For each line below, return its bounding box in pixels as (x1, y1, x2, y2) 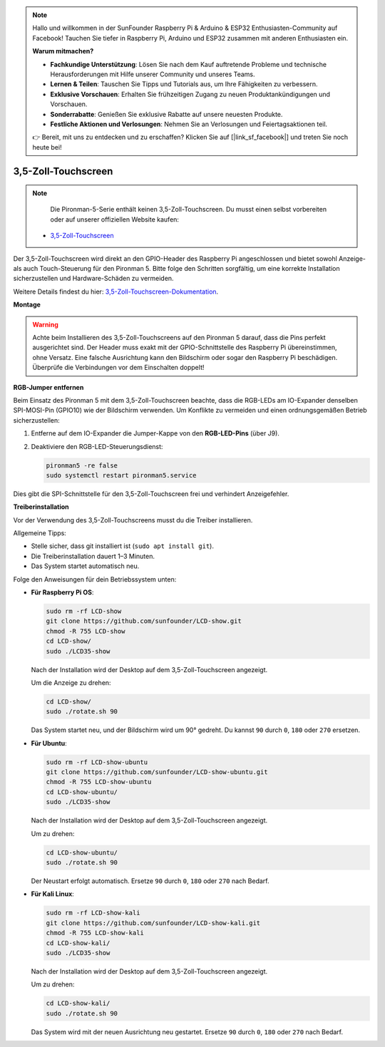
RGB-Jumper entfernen (13, 383, 84, 391)
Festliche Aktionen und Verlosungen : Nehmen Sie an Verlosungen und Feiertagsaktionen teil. (50, 120, 328, 128)
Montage (13, 300, 41, 309)
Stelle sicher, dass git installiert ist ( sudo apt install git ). (31, 542, 214, 550)
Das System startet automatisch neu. (31, 562, 140, 570)
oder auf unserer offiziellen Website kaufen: (50, 215, 180, 224)
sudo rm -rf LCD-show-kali (46, 909, 140, 917)
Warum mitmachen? (32, 47, 94, 56)
